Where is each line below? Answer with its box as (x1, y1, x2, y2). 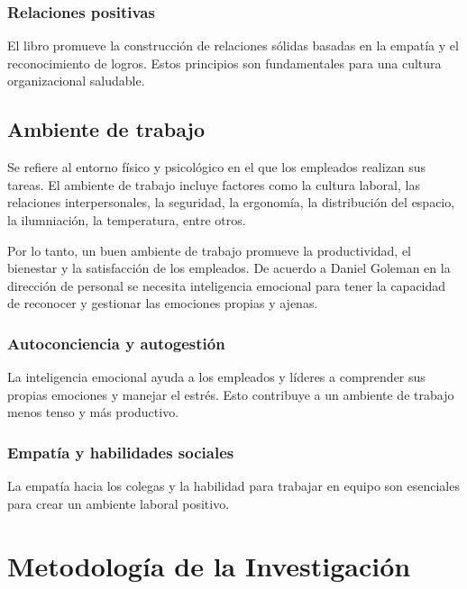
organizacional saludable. (7, 71, 145, 90)
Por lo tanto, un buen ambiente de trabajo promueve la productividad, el (7, 240, 412, 259)
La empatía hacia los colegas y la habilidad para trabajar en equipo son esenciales (7, 476, 460, 495)
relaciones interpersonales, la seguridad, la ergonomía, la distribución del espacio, (7, 193, 455, 212)
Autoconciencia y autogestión (7, 331, 225, 354)
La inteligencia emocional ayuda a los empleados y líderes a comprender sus (7, 367, 426, 386)
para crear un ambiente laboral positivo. (7, 494, 230, 512)
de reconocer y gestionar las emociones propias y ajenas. (7, 294, 318, 313)
